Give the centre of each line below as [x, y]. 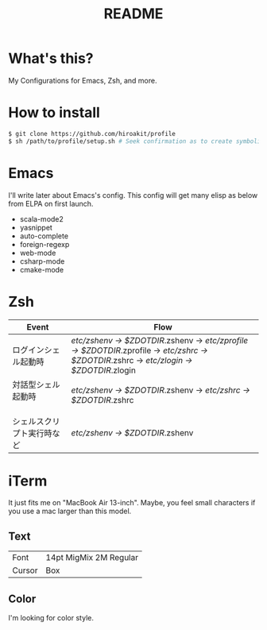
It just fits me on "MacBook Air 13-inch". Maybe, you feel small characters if [132, 503]
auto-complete [44, 236]
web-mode [38, 253]
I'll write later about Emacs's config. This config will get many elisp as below [133, 195]
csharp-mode [42, 261]
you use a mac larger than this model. [70, 511]
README [133, 14]
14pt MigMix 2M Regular [92, 558]
